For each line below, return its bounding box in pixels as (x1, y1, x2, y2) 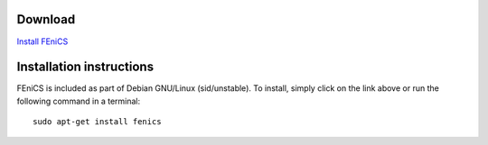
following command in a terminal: (16, 95, 140, 106)
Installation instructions (16, 59, 154, 75)
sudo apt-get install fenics (33, 117, 162, 127)
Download (16, 12, 76, 27)
